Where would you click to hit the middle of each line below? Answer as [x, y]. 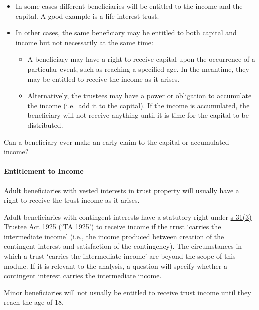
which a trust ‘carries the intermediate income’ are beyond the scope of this [120, 256]
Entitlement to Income [44, 171]
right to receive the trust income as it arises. [72, 200]
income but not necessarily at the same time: [84, 42]
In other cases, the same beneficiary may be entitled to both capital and [126, 33]
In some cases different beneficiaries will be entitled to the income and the [129, 6]
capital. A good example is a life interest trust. [87, 16]
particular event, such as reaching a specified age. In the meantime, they [138, 69]
